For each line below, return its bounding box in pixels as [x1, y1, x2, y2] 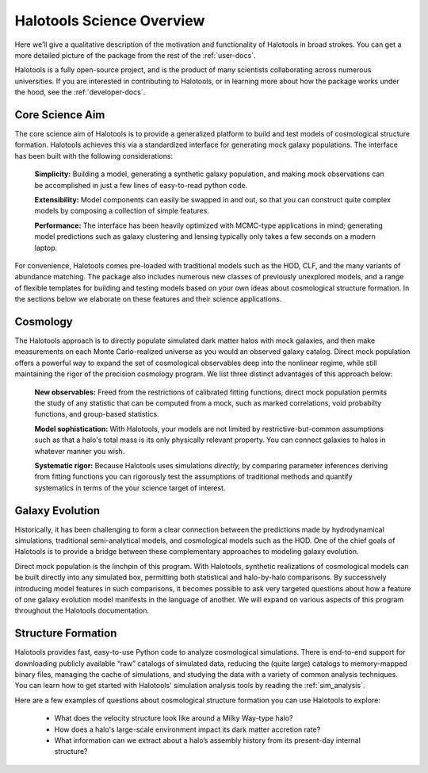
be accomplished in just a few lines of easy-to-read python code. [34, 180, 248, 190]
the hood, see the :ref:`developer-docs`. [14, 87, 146, 97]
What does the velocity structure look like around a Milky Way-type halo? [54, 713, 293, 723]
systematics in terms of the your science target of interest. [34, 483, 226, 492]
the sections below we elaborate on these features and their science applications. [14, 294, 282, 304]
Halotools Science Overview [14, 12, 205, 29]
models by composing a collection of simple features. [34, 206, 210, 216]
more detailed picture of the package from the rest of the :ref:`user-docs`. [14, 50, 256, 60]
